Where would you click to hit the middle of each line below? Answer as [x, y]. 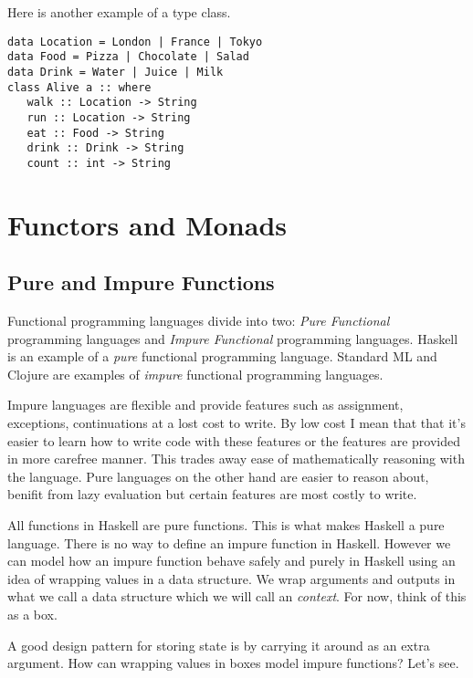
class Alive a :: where [79, 87]
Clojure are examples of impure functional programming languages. [195, 374]
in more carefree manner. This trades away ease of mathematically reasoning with [236, 459]
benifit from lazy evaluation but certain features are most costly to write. [212, 494]
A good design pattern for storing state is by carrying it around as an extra [219, 645]
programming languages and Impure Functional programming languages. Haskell [233, 338]
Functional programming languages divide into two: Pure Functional [199, 321]
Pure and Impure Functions [141, 282]
